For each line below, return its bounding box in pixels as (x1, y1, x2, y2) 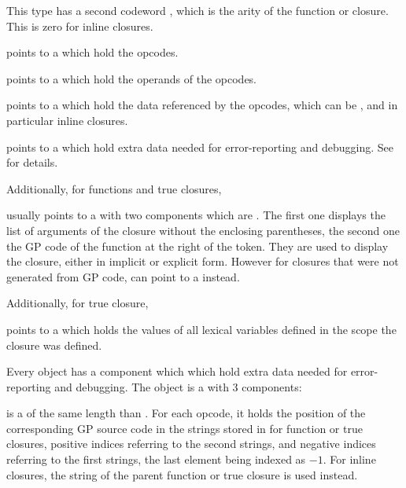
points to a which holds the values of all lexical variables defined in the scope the (6, 321, 397, 337)
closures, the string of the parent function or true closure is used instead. (6, 466, 358, 482)
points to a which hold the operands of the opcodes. (6, 70, 257, 86)
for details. (6, 154, 58, 171)
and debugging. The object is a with (54, 378, 229, 394)
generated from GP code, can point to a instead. (6, 268, 240, 284)
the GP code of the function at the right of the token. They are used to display (6, 237, 389, 254)
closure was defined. (6, 336, 102, 353)
